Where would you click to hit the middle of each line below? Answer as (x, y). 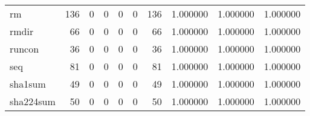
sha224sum (33, 101)
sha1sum (28, 84)
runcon (24, 49)
